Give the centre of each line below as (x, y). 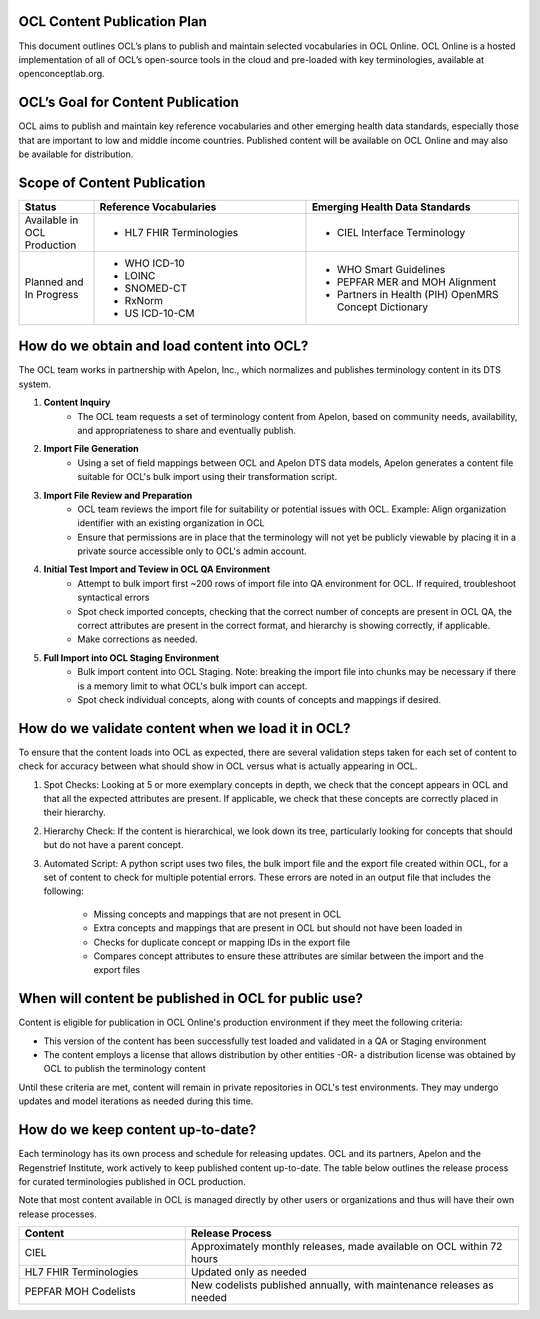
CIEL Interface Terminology (401, 232)
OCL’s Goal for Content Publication (129, 102)
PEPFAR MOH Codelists (80, 1292)
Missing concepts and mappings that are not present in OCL (217, 914)
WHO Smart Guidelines (391, 269)
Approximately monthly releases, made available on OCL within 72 (346, 1247)
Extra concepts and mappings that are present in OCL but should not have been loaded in (278, 928)
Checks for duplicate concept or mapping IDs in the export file (222, 942)
